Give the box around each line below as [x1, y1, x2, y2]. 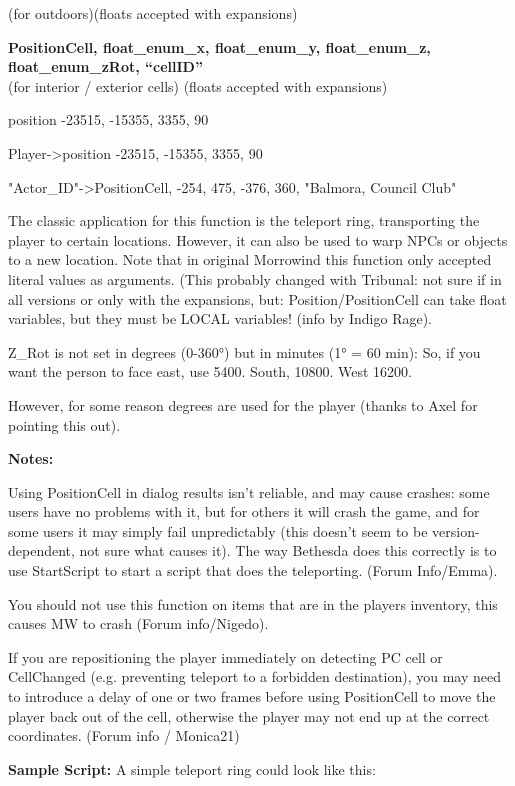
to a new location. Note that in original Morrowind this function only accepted [8, 249, 492, 270]
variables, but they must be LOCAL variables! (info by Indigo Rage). [8, 308, 433, 329]
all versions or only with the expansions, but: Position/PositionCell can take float [8, 288, 507, 309]
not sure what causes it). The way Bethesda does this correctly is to [79, 540, 497, 561]
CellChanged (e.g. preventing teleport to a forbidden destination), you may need [8, 666, 501, 687]
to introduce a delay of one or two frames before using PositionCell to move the [8, 686, 496, 707]
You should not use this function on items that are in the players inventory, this [8, 593, 498, 614]
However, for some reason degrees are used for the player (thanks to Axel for [8, 394, 478, 415]
